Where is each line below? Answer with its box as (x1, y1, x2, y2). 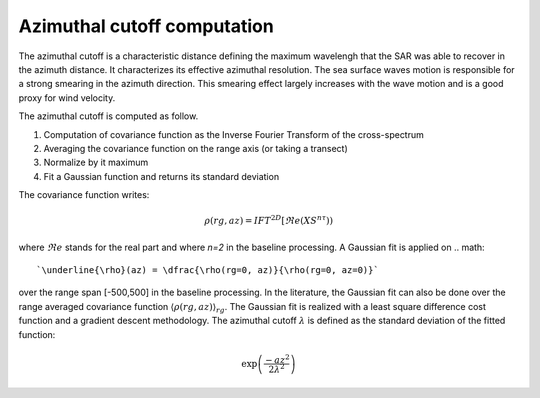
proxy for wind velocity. (18, 91, 116, 104)
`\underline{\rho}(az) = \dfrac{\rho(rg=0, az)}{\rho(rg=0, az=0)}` (36, 265, 379, 276)
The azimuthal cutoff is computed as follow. (18, 110, 199, 122)
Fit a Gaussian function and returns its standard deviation (43, 170, 280, 182)
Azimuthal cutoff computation (18, 15, 274, 37)
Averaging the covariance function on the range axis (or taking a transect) (43, 142, 349, 154)
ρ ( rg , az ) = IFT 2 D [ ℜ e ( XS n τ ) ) (204, 213, 334, 227)
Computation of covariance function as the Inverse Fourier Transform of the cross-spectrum (43, 128, 425, 140)
